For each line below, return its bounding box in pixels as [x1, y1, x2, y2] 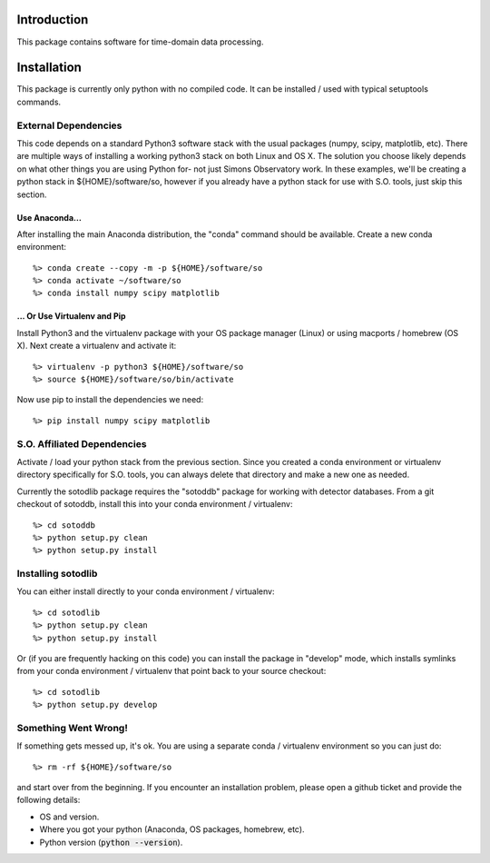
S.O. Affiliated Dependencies [16, 437, 147, 450]
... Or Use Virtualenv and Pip [16, 311, 126, 322]
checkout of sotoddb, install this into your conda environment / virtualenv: [16, 499, 294, 510]
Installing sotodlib [16, 568, 98, 580]
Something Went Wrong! [16, 721, 129, 734]
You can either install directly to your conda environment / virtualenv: [16, 586, 275, 597]
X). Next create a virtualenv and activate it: [16, 341, 177, 352]
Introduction [16, 12, 89, 27]
